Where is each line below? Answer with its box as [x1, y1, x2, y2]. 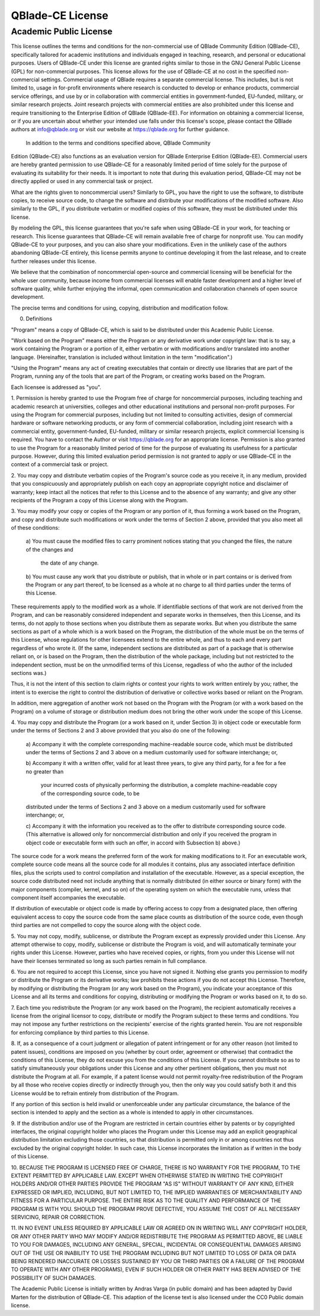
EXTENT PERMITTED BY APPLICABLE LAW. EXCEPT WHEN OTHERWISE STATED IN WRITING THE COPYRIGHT [11, 1172, 284, 1180]
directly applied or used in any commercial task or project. [11, 178, 153, 185]
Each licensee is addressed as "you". [11, 383, 102, 391]
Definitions [25, 315, 53, 323]
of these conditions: [11, 524, 60, 531]
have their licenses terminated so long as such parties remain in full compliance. [11, 957, 207, 964]
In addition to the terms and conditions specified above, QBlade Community [25, 139, 211, 146]
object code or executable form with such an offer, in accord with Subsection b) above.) [25, 839, 241, 846]
